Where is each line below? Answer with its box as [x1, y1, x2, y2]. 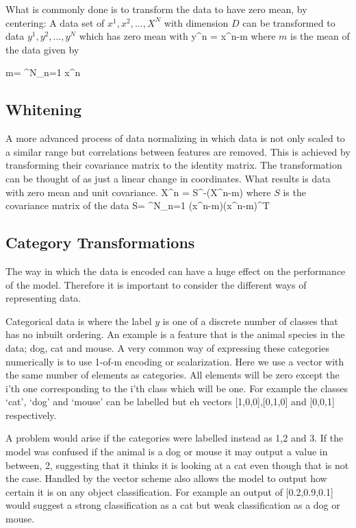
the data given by [5, 42, 79, 56]
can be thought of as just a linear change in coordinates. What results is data [5, 171, 331, 185]
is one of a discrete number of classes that [162, 313, 338, 328]
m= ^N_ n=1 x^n [5, 65, 81, 80]
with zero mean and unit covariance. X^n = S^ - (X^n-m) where [5, 184, 271, 199]
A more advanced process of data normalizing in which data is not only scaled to [5, 131, 345, 145]
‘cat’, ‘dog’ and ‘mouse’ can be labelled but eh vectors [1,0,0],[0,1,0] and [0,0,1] [5, 394, 335, 409]
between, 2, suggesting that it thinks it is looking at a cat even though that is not [5, 457, 349, 472]
